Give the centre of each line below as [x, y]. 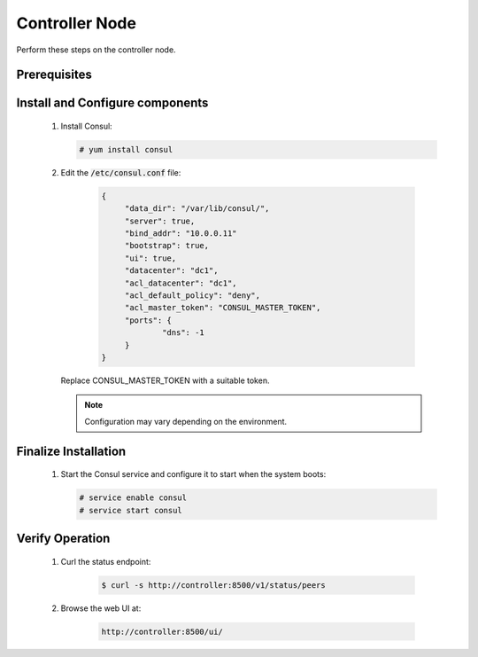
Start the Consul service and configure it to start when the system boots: [193, 474]
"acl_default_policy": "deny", [193, 296]
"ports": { [148, 320]
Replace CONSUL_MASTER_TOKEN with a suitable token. [165, 380]
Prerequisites [54, 75]
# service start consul [131, 510]
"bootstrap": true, [167, 246]
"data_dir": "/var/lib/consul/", [197, 209]
